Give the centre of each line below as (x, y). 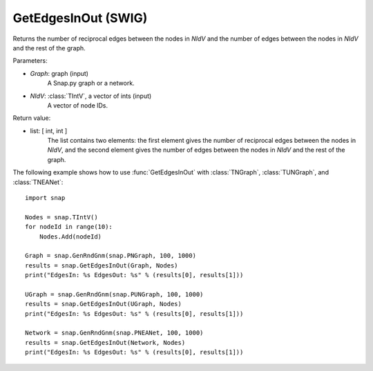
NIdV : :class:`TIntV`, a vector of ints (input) (91, 96)
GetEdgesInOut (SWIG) (80, 18)
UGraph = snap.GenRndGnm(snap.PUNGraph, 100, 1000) (114, 294)
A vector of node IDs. (78, 105)
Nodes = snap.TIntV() (61, 217)
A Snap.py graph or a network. (91, 83)
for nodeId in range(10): (69, 227)
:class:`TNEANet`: (38, 182)
